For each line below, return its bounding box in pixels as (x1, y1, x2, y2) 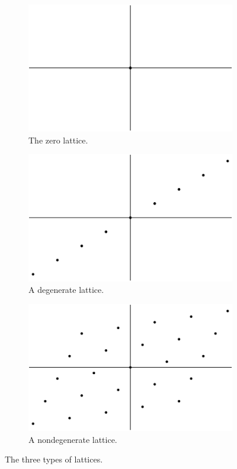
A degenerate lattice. (28, 283, 104, 296)
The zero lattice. (28, 133, 88, 146)
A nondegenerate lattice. (28, 433, 117, 445)
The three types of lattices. (5, 453, 103, 465)
